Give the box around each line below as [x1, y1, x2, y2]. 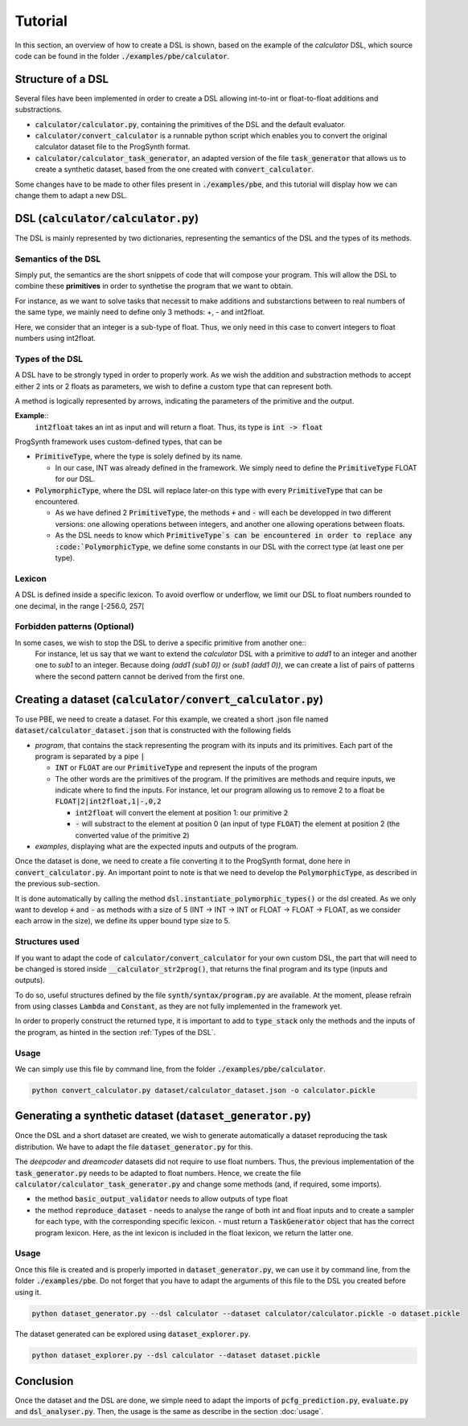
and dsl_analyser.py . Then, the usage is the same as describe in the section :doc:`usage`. [14, 1407, 324, 1416]
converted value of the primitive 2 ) [75, 830, 190, 840]
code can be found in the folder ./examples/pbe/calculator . [14, 51, 229, 60]
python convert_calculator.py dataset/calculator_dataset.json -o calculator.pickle [31, 1086, 376, 1095]
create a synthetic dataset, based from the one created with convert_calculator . [35, 165, 314, 175]
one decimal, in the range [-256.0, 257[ [14, 601, 145, 610]
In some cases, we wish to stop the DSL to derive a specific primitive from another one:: [14, 638, 307, 647]
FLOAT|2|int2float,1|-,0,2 [55, 797, 162, 806]
